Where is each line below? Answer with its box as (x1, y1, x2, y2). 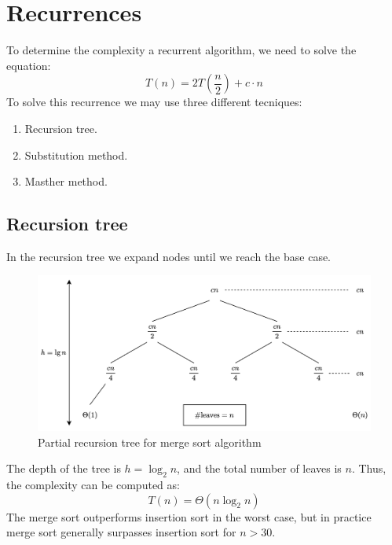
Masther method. (24, 173, 108, 190)
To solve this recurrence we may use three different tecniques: (6, 94, 302, 110)
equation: (6, 57, 51, 73)
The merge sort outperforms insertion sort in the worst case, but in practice (6, 508, 372, 525)
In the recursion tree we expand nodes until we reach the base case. (6, 248, 332, 264)
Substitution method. (24, 146, 128, 163)
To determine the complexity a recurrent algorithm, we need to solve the (6, 42, 357, 58)
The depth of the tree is (6, 460, 121, 477)
